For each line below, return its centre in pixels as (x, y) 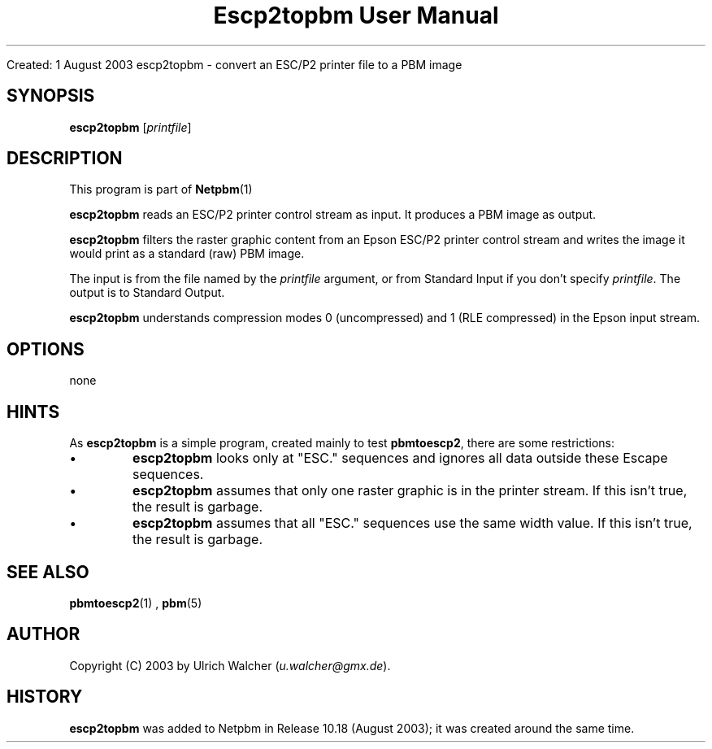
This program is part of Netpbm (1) (161, 189)
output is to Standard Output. (147, 293)
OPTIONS (46, 349)
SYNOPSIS (51, 96)
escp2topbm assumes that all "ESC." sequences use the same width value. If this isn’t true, (412, 523)
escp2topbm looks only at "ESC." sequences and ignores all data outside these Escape (400, 458)
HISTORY (45, 697)
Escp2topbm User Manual (356, 15)
